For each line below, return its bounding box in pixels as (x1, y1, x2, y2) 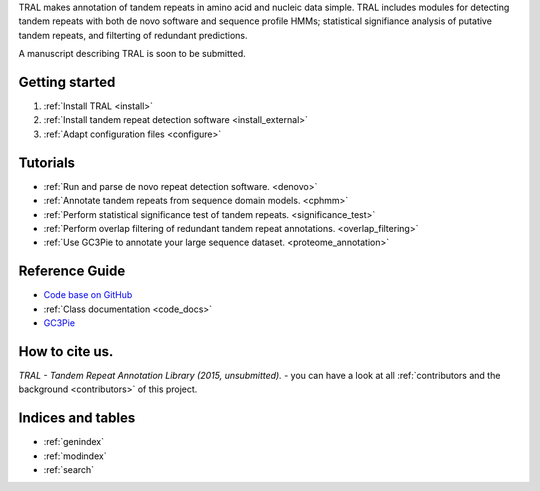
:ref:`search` (43, 464, 95, 475)
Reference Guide (18, 263, 126, 280)
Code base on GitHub (43, 289, 133, 301)
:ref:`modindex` (43, 450, 107, 462)
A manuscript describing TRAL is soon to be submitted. (18, 48, 247, 60)
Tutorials (18, 154, 75, 171)
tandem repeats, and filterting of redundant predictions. (18, 29, 248, 41)
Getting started (18, 73, 116, 90)
